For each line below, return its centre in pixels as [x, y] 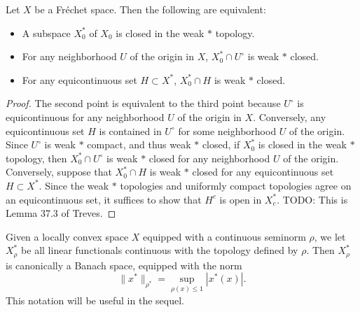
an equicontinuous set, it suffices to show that [104, 199]
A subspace [46, 33]
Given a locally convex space [67, 236]
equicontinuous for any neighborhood [85, 116]
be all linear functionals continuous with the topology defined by [160, 250]
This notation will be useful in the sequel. [95, 300]
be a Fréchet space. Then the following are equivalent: [150, 9]
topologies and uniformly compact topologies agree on [236, 185]
